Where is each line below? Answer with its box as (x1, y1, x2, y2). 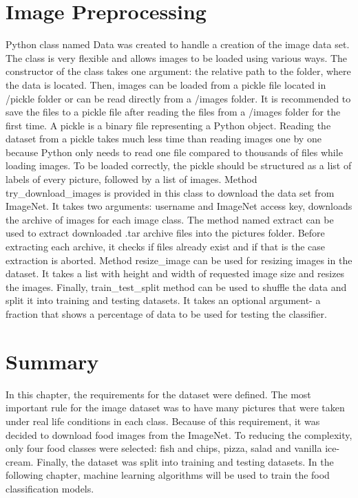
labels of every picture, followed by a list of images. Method (6, 172, 257, 186)
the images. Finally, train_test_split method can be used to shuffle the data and (6, 279, 347, 294)
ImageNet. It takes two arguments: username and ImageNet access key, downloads (6, 199, 352, 213)
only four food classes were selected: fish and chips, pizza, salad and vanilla (6, 441, 322, 455)
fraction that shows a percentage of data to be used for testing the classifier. (6, 307, 327, 321)
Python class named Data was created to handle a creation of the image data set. (6, 37, 350, 52)
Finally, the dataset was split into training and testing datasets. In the (36, 454, 334, 468)
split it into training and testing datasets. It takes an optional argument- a (6, 293, 321, 307)
